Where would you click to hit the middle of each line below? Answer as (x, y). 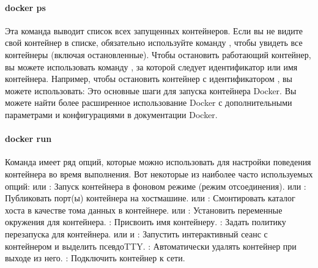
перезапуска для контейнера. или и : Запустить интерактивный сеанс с (136, 233)
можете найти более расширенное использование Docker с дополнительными (149, 102)
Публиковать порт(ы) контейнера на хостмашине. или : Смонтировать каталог (150, 198)
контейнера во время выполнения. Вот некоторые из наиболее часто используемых (159, 173)
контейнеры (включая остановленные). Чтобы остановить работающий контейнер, (158, 54)
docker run (28, 139)
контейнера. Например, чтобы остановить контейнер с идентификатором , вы (149, 79)
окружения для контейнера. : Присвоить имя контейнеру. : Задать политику (146, 222)
